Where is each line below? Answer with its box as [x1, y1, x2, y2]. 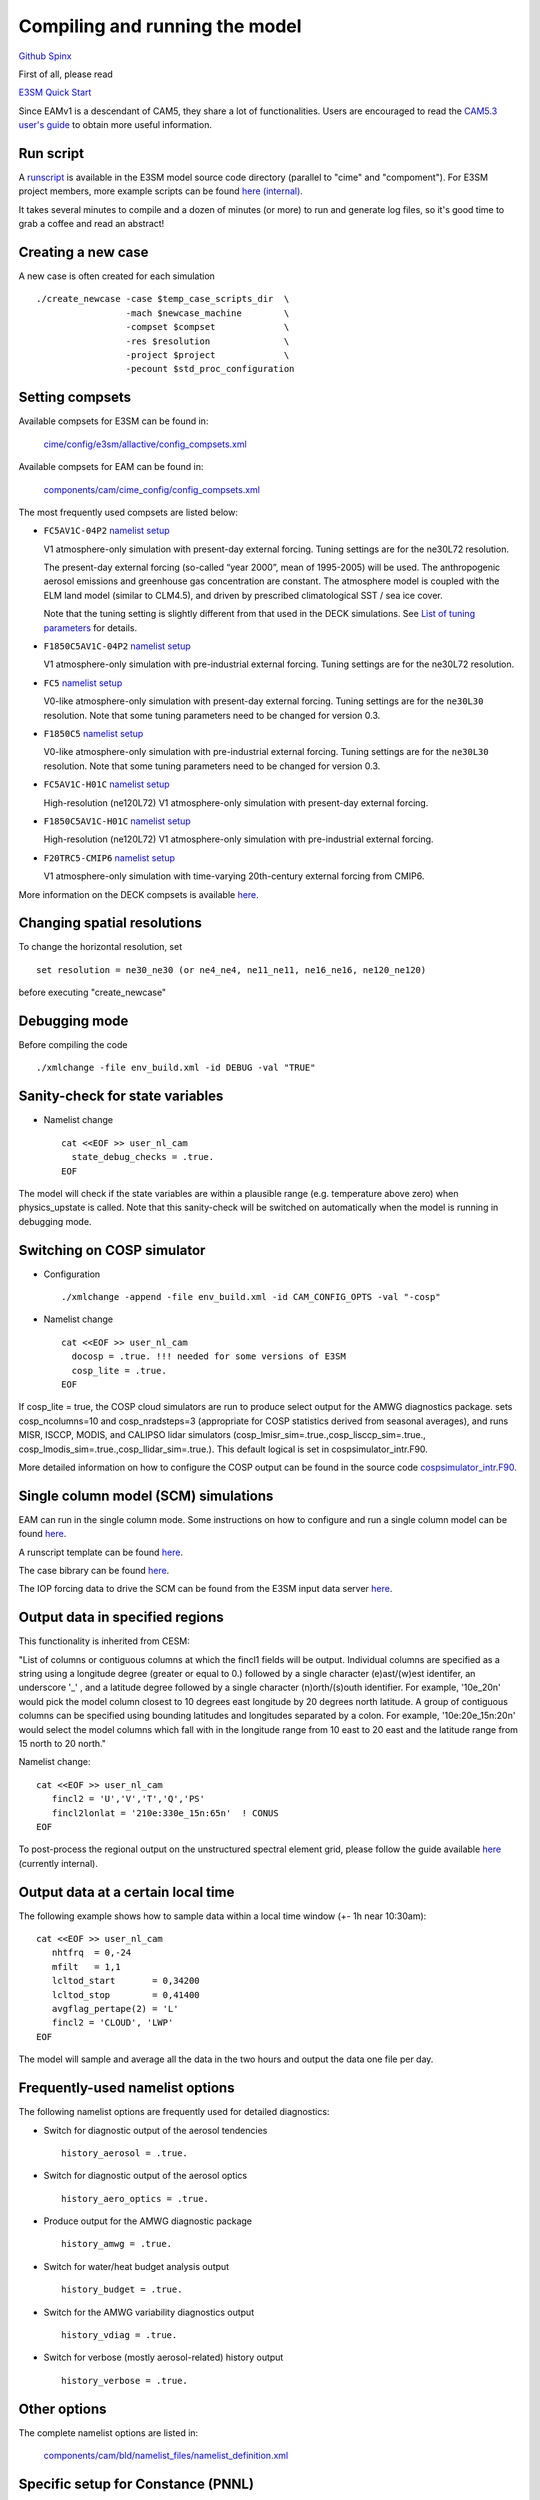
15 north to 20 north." [18, 1738, 107, 1750]
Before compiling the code [18, 1039, 128, 1051]
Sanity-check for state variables [18, 1088, 224, 1105]
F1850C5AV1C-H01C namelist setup [43, 815, 192, 827]
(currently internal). [18, 1857, 99, 1869]
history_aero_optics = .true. [61, 2193, 210, 2204]
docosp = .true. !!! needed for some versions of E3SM [71, 1351, 347, 1362]
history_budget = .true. [61, 2284, 183, 2295]
